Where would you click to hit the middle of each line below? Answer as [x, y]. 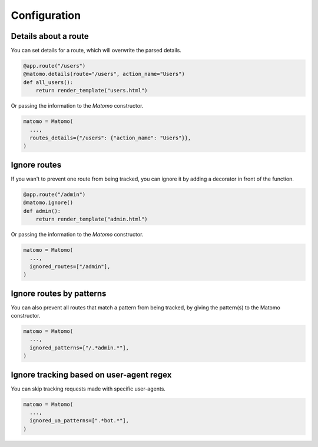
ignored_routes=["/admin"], [70, 266]
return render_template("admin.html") [92, 219]
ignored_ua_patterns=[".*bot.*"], [79, 421]
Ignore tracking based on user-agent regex [91, 374]
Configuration [46, 15]
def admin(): [42, 211]
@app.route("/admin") [54, 194]
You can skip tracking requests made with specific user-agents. [88, 389]
